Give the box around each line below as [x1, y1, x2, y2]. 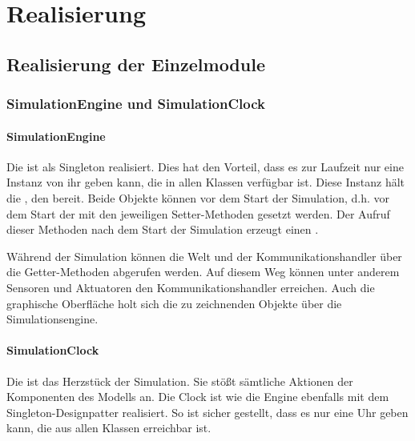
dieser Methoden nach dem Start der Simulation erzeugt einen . [6, 221, 319, 238]
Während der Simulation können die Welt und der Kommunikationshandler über [6, 247, 402, 264]
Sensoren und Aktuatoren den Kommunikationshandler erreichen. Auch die [6, 279, 375, 295]
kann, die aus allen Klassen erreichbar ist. [6, 419, 212, 436]
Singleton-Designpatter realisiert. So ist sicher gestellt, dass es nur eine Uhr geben [6, 403, 409, 420]
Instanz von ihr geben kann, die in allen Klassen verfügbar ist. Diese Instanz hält [6, 174, 405, 190]
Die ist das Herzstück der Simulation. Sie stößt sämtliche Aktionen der [6, 372, 353, 389]
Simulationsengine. [6, 311, 99, 327]
